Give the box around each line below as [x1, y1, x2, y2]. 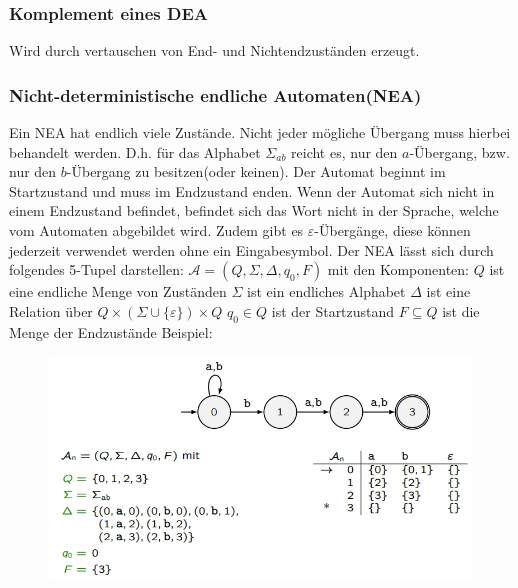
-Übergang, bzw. [409, 141, 510, 162]
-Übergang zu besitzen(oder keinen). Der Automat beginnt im [66, 161, 446, 182]
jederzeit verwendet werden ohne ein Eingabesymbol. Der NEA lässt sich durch [9, 239, 494, 260]
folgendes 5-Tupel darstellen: [9, 259, 184, 280]
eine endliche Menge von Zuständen [9, 281, 227, 302]
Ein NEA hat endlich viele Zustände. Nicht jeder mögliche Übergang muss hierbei [9, 122, 511, 143]
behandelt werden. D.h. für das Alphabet [9, 141, 261, 162]
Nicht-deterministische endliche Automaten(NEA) [9, 82, 422, 107]
